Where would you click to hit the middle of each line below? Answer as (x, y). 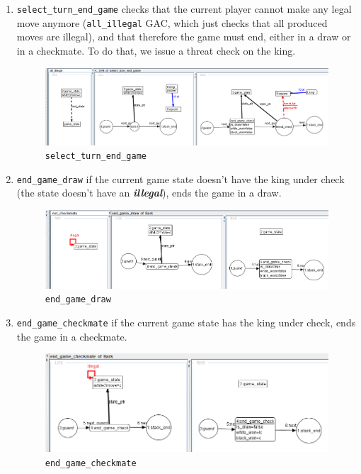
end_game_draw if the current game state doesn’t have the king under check (180, 178)
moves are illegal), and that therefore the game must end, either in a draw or (184, 37)
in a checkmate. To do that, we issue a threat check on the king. (156, 50)
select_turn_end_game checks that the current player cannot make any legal (184, 9)
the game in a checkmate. (72, 336)
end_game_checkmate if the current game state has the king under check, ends (186, 323)
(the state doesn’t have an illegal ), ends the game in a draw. (149, 193)
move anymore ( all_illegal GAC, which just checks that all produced (172, 22)
